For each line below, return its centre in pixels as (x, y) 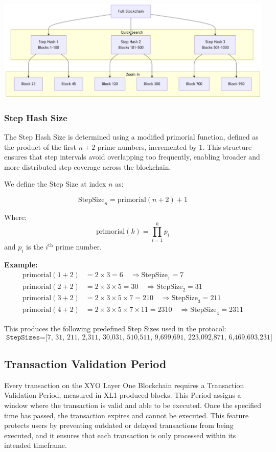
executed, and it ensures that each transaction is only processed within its (120, 435)
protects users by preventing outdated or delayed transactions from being (119, 425)
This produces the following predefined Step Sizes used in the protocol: (115, 329)
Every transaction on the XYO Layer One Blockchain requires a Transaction (124, 385)
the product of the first (40, 146)
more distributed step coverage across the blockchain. (88, 166)
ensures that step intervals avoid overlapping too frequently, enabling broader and (132, 157)
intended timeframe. (36, 445)
